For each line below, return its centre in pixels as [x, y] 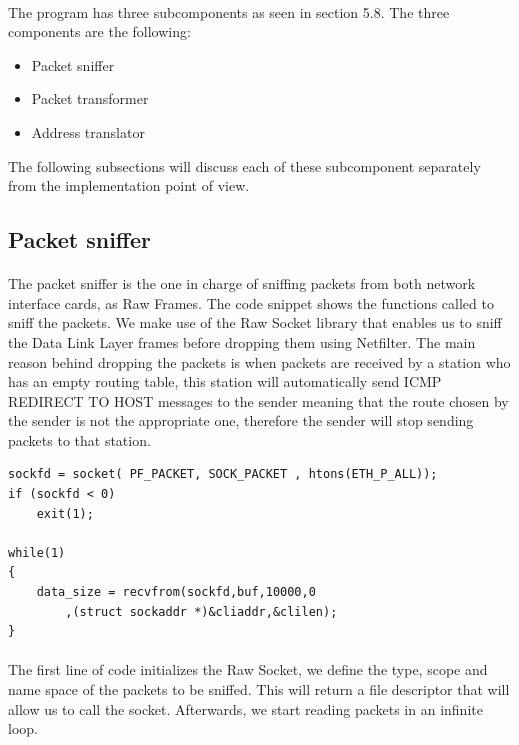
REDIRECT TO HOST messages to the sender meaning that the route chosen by [258, 400]
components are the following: [99, 31]
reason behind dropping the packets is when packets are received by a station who [259, 361]
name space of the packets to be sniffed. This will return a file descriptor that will [259, 689]
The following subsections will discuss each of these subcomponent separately [244, 165]
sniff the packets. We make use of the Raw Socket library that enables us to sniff [255, 322]
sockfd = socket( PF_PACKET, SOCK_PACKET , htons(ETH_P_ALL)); [223, 474]
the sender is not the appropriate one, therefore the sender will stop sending [241, 420]
